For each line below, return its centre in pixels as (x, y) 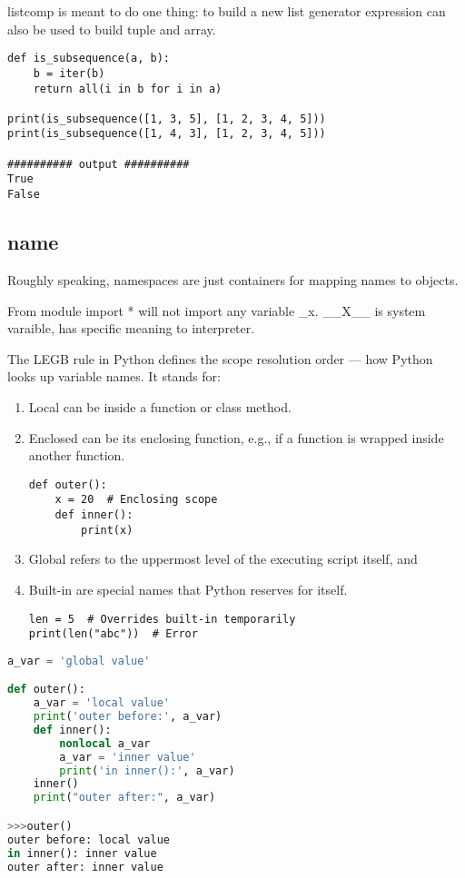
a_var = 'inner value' (128, 757)
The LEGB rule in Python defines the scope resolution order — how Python (220, 358)
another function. (77, 455)
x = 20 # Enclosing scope (136, 500)
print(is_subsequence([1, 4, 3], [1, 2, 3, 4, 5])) (167, 134)
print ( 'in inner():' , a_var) (147, 770)
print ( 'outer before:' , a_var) (128, 717)
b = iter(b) (69, 73)
